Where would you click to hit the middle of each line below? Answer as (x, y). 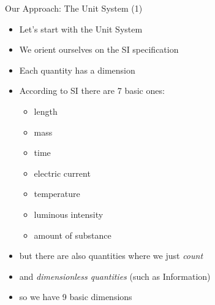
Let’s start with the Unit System (81, 29)
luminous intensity (69, 214)
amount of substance (73, 235)
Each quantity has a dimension (77, 70)
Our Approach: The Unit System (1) (74, 8)
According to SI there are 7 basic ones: (92, 91)
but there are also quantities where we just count (111, 256)
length (46, 111)
